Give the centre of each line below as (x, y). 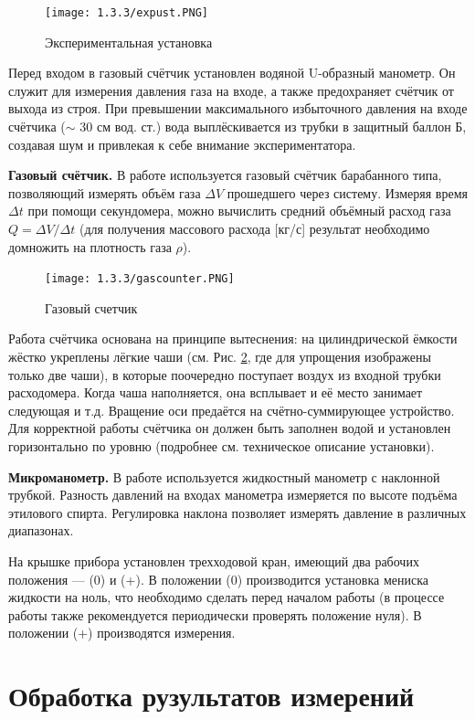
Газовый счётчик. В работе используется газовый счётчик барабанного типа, (225, 175)
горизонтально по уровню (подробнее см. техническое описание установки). (222, 446)
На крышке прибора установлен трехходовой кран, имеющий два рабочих (214, 560)
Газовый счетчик (91, 307)
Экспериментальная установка (129, 42)
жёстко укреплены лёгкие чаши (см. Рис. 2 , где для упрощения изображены (220, 357)
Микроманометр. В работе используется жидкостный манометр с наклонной (224, 476)
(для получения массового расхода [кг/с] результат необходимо (254, 228)
